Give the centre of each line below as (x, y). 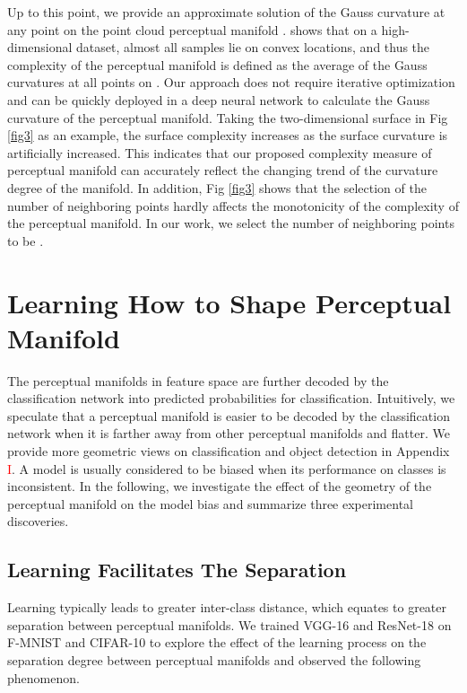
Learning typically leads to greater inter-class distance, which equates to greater (227, 607)
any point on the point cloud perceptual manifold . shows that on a (192, 29)
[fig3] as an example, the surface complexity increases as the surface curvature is (228, 135)
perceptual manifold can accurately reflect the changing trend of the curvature (223, 170)
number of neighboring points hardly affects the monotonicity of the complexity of (233, 205)
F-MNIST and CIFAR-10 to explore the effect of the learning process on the (217, 642)
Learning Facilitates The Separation (177, 570)
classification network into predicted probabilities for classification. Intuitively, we (231, 398)
